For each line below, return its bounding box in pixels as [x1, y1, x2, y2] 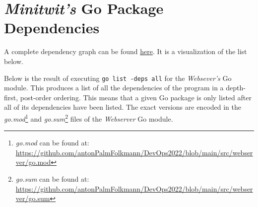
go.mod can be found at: [15, 138, 89, 148]
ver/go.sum [15, 193, 50, 204]
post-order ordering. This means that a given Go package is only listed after [20, 92, 252, 102]
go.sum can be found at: [15, 173, 89, 184]
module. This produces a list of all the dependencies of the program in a [4, 82, 224, 93]
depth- [226, 82, 246, 93]
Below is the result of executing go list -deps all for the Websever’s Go [4, 72, 232, 83]
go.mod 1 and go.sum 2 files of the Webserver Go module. [4, 112, 173, 124]
